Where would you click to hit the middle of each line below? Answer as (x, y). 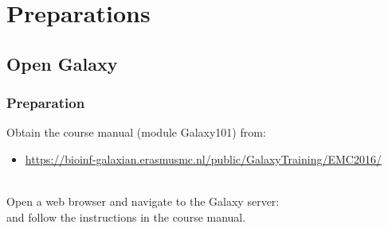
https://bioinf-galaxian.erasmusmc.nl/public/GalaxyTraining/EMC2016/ (203, 158)
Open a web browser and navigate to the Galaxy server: (143, 201)
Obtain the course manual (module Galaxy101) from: (136, 132)
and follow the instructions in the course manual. (126, 216)
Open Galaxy (62, 63)
